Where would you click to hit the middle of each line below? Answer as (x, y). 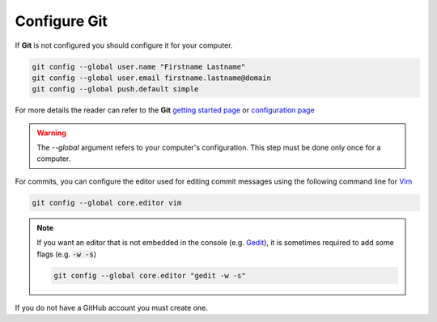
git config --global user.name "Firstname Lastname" (139, 66)
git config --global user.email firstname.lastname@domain (151, 78)
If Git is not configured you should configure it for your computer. (124, 45)
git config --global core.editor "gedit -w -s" (150, 275)
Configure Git (62, 21)
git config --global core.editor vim (107, 203)
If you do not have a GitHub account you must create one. (111, 307)
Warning (51, 133)
